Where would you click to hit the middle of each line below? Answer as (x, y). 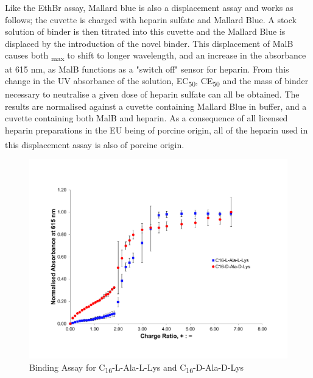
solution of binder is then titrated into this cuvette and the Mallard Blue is (145, 31)
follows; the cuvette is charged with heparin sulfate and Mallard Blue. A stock (151, 19)
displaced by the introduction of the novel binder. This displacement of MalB (149, 43)
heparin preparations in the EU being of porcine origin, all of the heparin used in (156, 130)
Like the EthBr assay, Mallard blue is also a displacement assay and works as (149, 7)
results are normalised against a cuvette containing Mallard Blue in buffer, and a (156, 106)
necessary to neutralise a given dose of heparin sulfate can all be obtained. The (152, 94)
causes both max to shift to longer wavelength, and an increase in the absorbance (156, 56)
